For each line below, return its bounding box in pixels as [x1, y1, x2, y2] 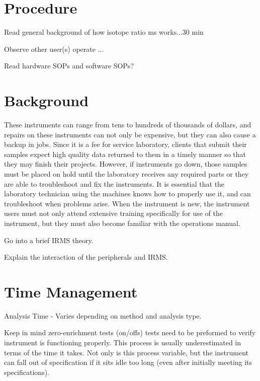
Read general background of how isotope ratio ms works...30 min [4, 27, 204, 37]
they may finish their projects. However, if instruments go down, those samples [4, 159, 247, 169]
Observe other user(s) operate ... [4, 43, 104, 54]
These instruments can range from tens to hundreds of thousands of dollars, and [4, 119, 251, 130]
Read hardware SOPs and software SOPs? [4, 60, 134, 71]
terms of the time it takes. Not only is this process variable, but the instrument [4, 347, 248, 357]
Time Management [4, 281, 138, 301]
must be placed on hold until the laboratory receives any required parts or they [4, 169, 249, 179]
